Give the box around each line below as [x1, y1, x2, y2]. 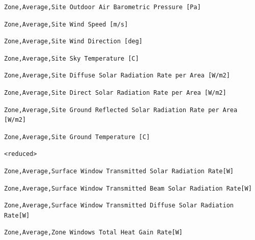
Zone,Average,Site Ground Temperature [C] [4, 133, 150, 141]
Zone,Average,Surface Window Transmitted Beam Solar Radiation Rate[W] [4, 184, 252, 192]
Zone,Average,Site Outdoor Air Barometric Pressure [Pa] [4, 4, 201, 11]
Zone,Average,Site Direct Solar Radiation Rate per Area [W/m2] [4, 89, 226, 96]
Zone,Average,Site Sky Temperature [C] [4, 55, 139, 62]
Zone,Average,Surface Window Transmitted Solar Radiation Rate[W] [4, 167, 234, 175]
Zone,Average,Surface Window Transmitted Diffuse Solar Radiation [4, 202, 234, 209]
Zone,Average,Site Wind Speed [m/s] [4, 20, 128, 28]
